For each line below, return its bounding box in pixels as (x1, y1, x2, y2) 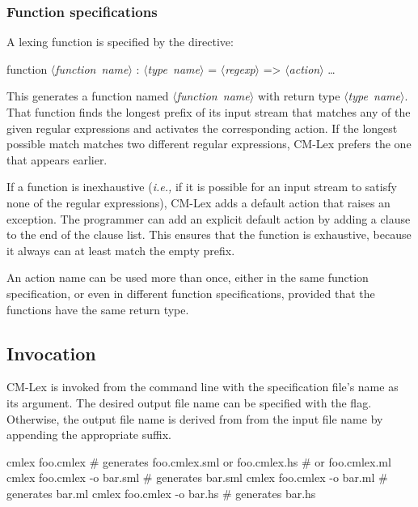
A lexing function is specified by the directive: (6, 33, 234, 50)
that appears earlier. (6, 151, 108, 168)
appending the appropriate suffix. (6, 426, 171, 443)
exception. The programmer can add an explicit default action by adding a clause (6, 210, 411, 227)
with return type (257, 87, 340, 104)
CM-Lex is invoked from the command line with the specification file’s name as (6, 378, 399, 395)
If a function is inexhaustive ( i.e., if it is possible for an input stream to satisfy (6, 178, 397, 195)
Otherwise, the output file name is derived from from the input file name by (6, 410, 383, 427)
